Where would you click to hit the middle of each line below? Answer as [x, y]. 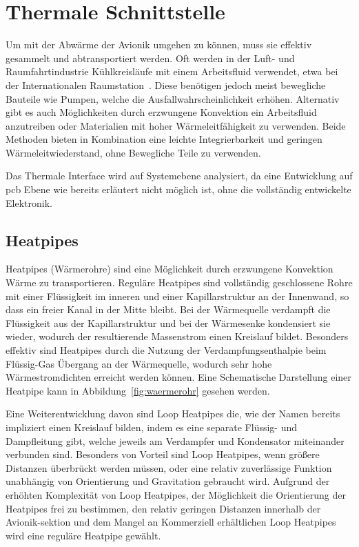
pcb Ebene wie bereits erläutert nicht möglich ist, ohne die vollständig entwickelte [178, 189]
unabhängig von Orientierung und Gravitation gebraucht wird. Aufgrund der [168, 481]
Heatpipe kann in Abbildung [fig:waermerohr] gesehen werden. [138, 390]
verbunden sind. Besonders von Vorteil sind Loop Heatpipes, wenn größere [163, 454]
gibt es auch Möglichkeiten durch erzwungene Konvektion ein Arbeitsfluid [161, 112]
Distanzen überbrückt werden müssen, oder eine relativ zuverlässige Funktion [169, 467]
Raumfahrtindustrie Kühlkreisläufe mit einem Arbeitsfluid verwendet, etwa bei [172, 71]
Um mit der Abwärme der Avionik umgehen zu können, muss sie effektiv [159, 44]
